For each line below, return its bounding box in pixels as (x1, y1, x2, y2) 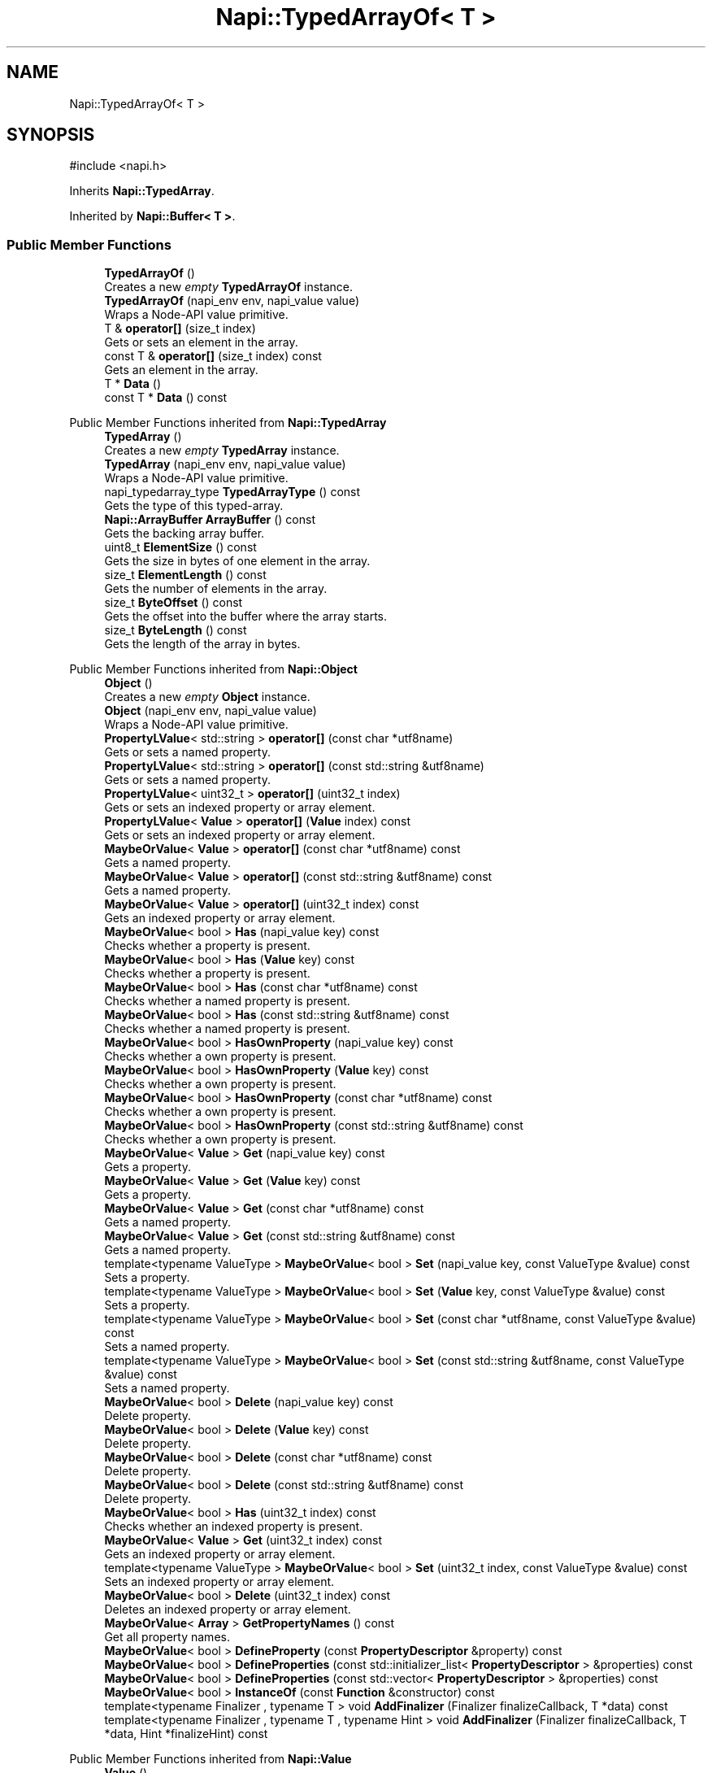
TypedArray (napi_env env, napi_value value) (104, 457, 346, 472)
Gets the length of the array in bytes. (104, 637, 301, 651)
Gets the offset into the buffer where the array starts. (104, 609, 388, 624)
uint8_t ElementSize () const (104, 540, 257, 555)
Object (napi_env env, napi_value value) (104, 704, 317, 718)
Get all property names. (104, 1630, 230, 1644)
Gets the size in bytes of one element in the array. (104, 554, 371, 568)
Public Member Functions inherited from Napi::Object (69, 662, 358, 677)
